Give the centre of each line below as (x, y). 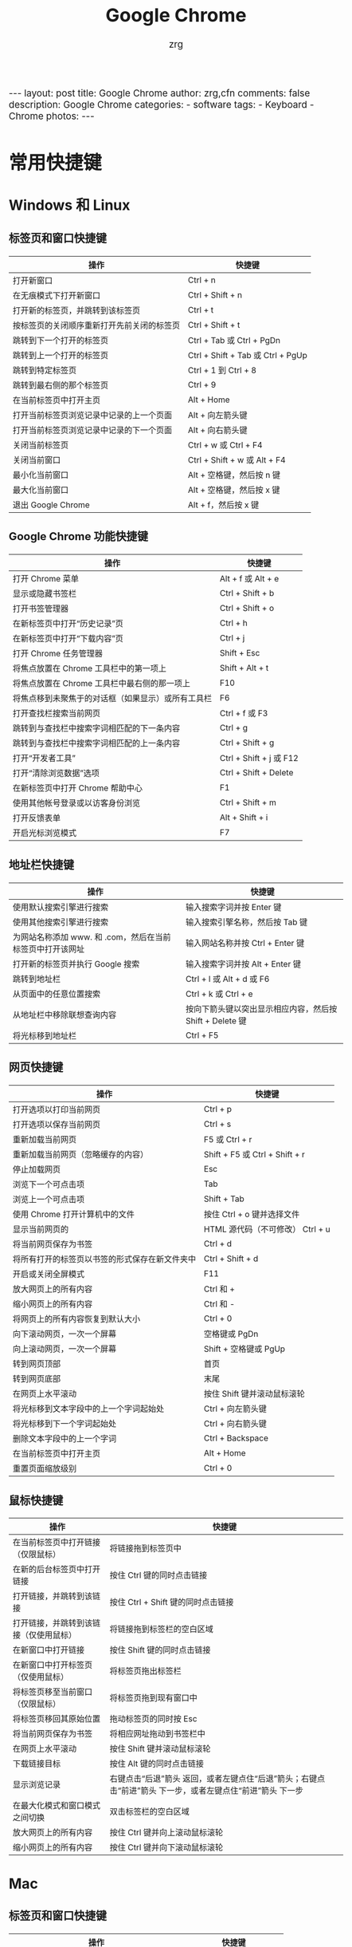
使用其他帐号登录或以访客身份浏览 (77, 803)
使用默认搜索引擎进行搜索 (61, 907)
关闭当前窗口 (37, 459)
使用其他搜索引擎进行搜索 (61, 922)
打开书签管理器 (41, 609)
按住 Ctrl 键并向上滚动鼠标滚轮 (166, 1833)
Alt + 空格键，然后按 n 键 (235, 475)
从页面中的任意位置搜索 (57, 994)
